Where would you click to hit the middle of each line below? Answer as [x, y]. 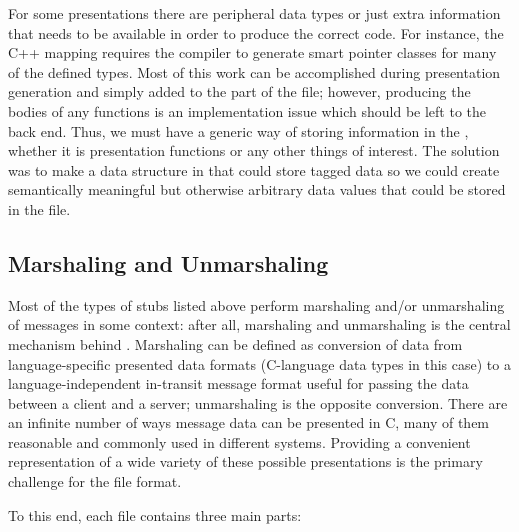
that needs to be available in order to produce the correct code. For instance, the [256, 32]
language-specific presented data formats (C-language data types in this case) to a [259, 363]
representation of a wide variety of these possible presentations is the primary [245, 461]
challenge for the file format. [95, 481]
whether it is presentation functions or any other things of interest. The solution [254, 150]
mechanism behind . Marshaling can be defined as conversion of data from [235, 343]
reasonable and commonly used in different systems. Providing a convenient [239, 441]
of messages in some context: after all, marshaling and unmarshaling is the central [259, 324]
